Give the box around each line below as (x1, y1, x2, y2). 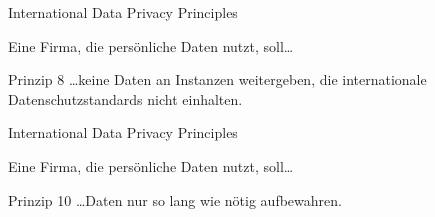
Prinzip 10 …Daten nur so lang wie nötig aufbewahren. (8, 189, 342, 210)
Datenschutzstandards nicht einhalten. (8, 88, 243, 109)
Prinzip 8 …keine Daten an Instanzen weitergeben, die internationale (8, 69, 427, 90)
